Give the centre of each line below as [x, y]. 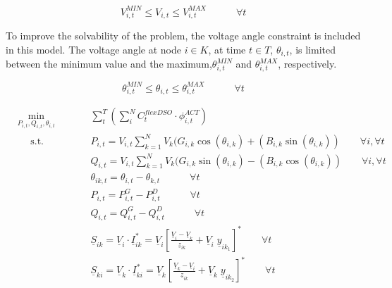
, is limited [313, 49]
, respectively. [307, 64]
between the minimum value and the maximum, [109, 64]
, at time [227, 49]
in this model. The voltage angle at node [93, 49]
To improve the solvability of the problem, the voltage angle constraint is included [183, 36]
